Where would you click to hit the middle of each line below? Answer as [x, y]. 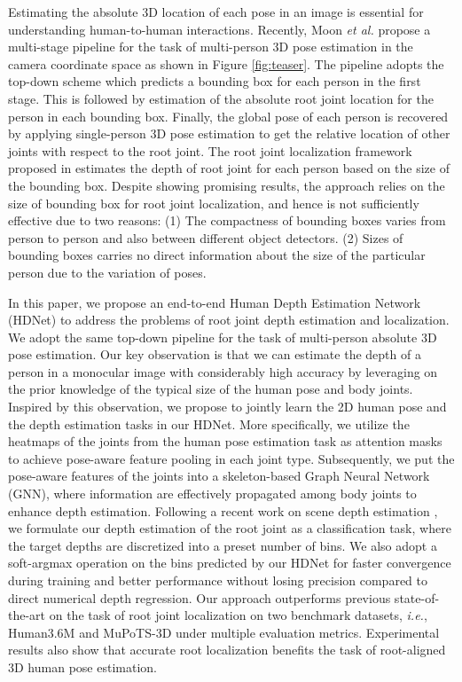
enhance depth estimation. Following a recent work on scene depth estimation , [223, 510]
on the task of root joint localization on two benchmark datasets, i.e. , [238, 615]
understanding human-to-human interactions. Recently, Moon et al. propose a [219, 29]
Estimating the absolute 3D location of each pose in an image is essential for [216, 12]
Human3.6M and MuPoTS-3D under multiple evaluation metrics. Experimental [224, 632]
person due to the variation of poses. [107, 272]
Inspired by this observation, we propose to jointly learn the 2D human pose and [227, 407]
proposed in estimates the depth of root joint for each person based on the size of [229, 168]
